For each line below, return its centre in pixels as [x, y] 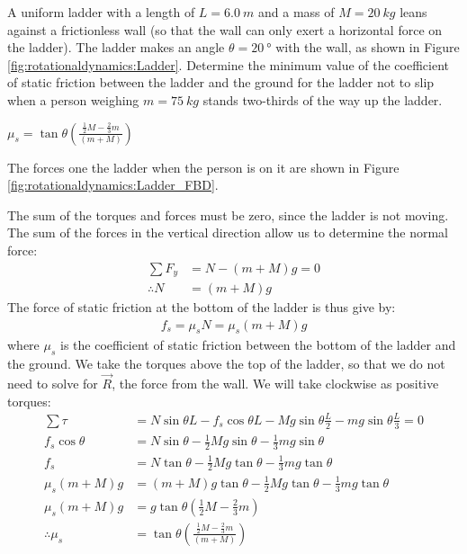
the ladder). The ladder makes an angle [116, 47]
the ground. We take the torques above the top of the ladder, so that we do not [226, 364]
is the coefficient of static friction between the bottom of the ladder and [258, 345]
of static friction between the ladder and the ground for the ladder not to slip [221, 82]
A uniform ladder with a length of [101, 12]
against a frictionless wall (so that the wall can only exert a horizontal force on [225, 29]
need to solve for [53, 384]
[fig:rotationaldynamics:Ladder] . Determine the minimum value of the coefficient [228, 64]
